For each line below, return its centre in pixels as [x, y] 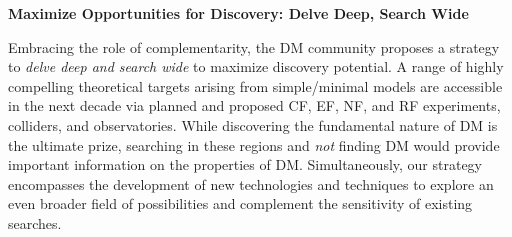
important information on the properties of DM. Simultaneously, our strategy [245, 164]
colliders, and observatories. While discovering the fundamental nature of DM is [253, 124]
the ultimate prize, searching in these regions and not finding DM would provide [254, 144]
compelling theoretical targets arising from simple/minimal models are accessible [255, 85]
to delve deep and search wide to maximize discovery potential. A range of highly [256, 66]
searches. [35, 222]
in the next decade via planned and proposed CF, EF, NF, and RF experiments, [254, 105]
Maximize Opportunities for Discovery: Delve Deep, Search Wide [238, 13]
